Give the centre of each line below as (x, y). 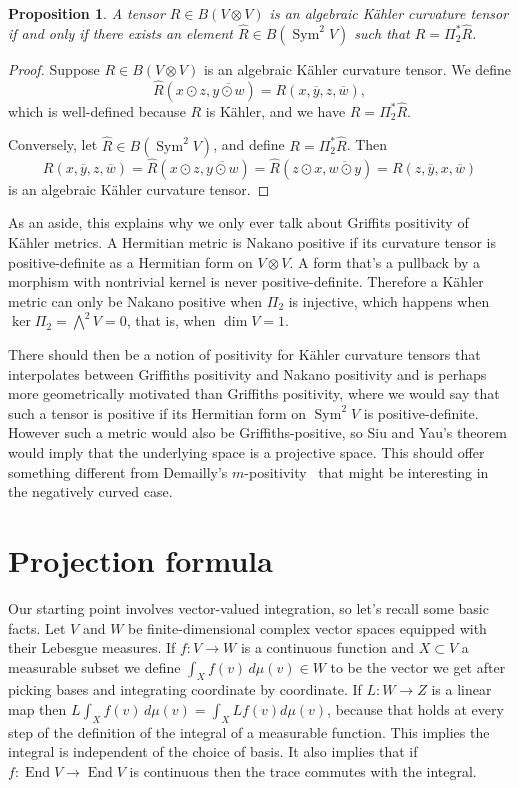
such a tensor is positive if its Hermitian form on (157, 412)
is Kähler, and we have (275, 110)
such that (382, 32)
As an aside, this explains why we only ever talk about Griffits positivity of (238, 222)
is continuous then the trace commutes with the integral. (303, 771)
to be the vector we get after (418, 666)
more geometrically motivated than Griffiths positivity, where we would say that (254, 393)
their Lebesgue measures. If (92, 647)
